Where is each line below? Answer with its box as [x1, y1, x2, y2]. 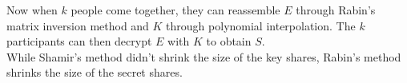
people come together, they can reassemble [71, 2, 280, 18]
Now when [6, 2, 58, 18]
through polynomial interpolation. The [166, 17, 356, 34]
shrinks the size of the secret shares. [6, 64, 183, 81]
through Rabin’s [296, 2, 376, 18]
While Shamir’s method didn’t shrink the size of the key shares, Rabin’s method [6, 48, 401, 65]
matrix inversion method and [6, 17, 149, 34]
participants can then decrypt [6, 33, 152, 49]
